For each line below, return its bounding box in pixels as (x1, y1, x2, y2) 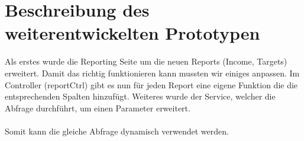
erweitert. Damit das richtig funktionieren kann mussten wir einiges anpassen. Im (5, 66, 300, 79)
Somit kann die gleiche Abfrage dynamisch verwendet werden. (5, 124, 229, 137)
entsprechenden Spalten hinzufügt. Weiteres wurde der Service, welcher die (5, 90, 276, 102)
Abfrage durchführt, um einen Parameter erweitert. (5, 101, 190, 114)
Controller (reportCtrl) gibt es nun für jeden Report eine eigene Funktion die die (5, 78, 298, 91)
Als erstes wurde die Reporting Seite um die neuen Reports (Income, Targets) (5, 55, 287, 68)
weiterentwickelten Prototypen (5, 21, 260, 45)
